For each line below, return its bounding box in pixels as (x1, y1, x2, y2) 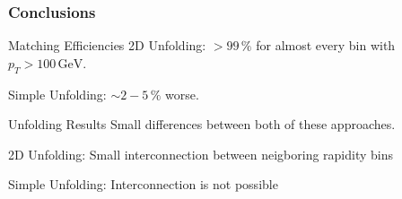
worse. (164, 84, 199, 103)
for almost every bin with (256, 36, 396, 55)
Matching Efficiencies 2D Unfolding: (8, 36, 206, 55)
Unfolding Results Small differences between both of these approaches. (8, 115, 396, 134)
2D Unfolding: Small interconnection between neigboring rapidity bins (8, 144, 394, 163)
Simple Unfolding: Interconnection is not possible (8, 175, 278, 194)
